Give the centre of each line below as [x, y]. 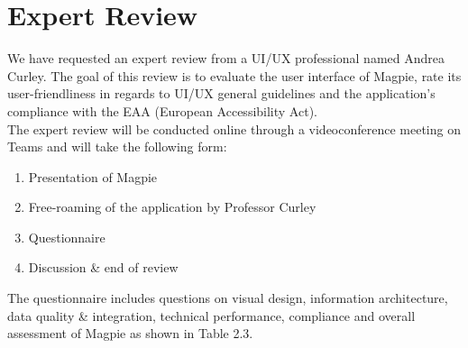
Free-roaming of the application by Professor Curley [172, 207]
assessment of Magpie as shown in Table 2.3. [130, 333]
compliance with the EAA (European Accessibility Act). [162, 110]
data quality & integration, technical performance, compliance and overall [211, 315]
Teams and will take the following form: [117, 147]
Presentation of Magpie [93, 176]
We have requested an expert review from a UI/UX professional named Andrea [226, 58]
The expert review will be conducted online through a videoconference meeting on [234, 128]
